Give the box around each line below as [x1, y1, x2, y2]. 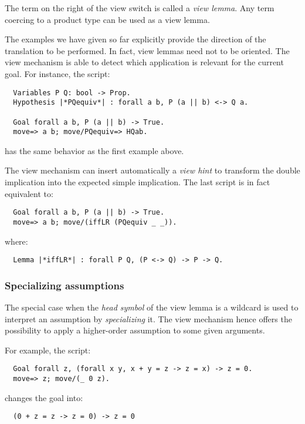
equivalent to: [5, 187, 53, 199]
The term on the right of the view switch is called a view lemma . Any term [5, 2, 274, 14]
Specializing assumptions [5, 278, 124, 292]
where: [5, 235, 28, 247]
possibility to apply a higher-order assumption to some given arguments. [5, 324, 265, 336]
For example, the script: [5, 343, 91, 356]
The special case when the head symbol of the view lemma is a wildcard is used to [5, 301, 299, 313]
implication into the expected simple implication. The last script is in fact [5, 176, 270, 188]
